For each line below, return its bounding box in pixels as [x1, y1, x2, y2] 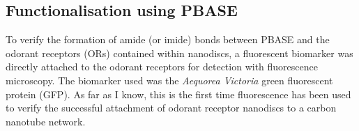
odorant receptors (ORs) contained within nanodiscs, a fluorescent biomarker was [6, 45, 353, 60]
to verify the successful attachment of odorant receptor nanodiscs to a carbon [6, 100, 337, 115]
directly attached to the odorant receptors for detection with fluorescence [6, 59, 318, 74]
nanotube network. [6, 114, 86, 128]
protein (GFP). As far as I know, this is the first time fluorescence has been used [6, 86, 351, 101]
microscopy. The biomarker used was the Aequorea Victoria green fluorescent [6, 72, 333, 87]
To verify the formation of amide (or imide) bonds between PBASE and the [6, 32, 330, 47]
